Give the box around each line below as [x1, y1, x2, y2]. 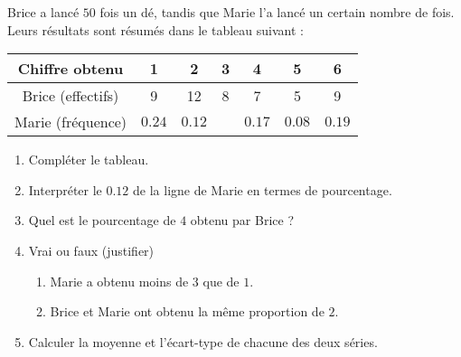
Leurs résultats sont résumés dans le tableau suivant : [7, 20, 304, 39]
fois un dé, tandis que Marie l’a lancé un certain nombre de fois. [99, 3, 455, 21]
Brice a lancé [7, 3, 80, 21]
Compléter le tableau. [28, 150, 149, 169]
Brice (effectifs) [22, 85, 119, 107]
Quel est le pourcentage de [28, 211, 176, 230]
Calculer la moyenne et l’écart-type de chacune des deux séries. [28, 332, 378, 351]
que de [202, 271, 240, 290]
